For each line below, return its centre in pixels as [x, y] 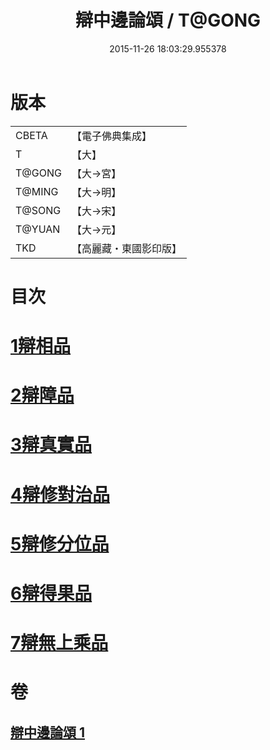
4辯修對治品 [60, 494]
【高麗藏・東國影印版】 [126, 248]
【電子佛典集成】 [111, 136]
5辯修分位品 [60, 543]
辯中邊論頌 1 [48, 732]
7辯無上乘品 [59, 643]
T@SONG [38, 210]
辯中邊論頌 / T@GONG [168, 20]
